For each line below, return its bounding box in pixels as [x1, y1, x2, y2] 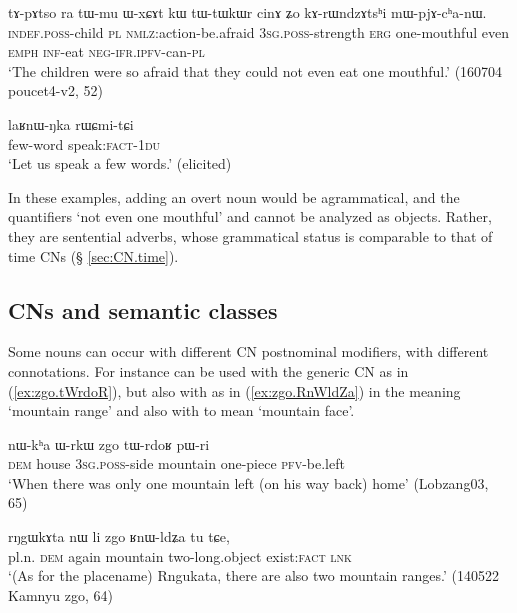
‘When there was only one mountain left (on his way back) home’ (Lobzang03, [8, 472, 489, 493]
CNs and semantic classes [8, 294, 278, 325]
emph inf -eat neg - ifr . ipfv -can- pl [8, 41, 205, 62]
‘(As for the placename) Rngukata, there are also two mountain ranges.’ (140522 [8, 565, 499, 586]
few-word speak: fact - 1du [8, 133, 161, 154]
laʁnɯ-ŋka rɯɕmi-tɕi [8, 113, 134, 134]
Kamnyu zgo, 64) [8, 584, 113, 605]
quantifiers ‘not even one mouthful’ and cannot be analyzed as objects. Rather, [8, 206, 492, 227]
